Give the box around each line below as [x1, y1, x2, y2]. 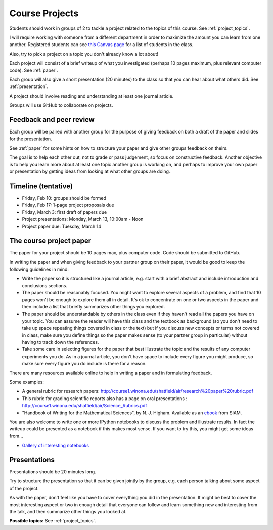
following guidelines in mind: [9, 266, 69, 273]
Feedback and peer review [9, 115, 95, 124]
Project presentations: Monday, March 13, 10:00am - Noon [22, 216, 144, 222]
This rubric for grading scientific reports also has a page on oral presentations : [22, 395, 187, 402]
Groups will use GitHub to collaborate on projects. [9, 102, 113, 108]
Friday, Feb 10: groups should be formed [22, 195, 106, 201]
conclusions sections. [22, 282, 68, 288]
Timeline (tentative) [9, 182, 73, 190]
